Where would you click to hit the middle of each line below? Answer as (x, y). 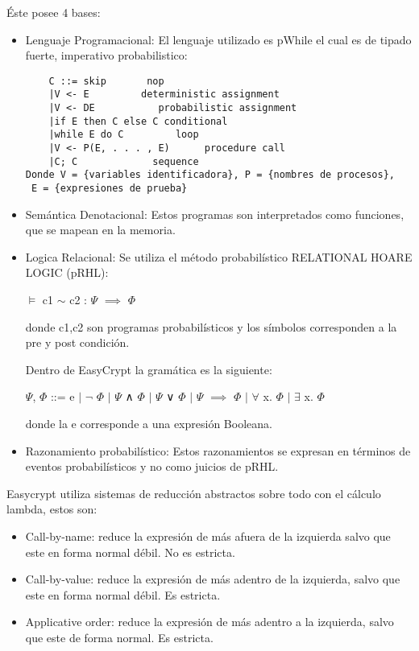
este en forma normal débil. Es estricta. (123, 594)
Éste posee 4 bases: (54, 12)
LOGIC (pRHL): (67, 272)
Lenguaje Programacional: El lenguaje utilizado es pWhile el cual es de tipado (218, 39)
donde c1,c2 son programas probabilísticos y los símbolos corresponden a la (211, 326)
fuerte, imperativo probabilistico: (106, 55)
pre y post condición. (77, 342)
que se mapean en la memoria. (100, 230)
